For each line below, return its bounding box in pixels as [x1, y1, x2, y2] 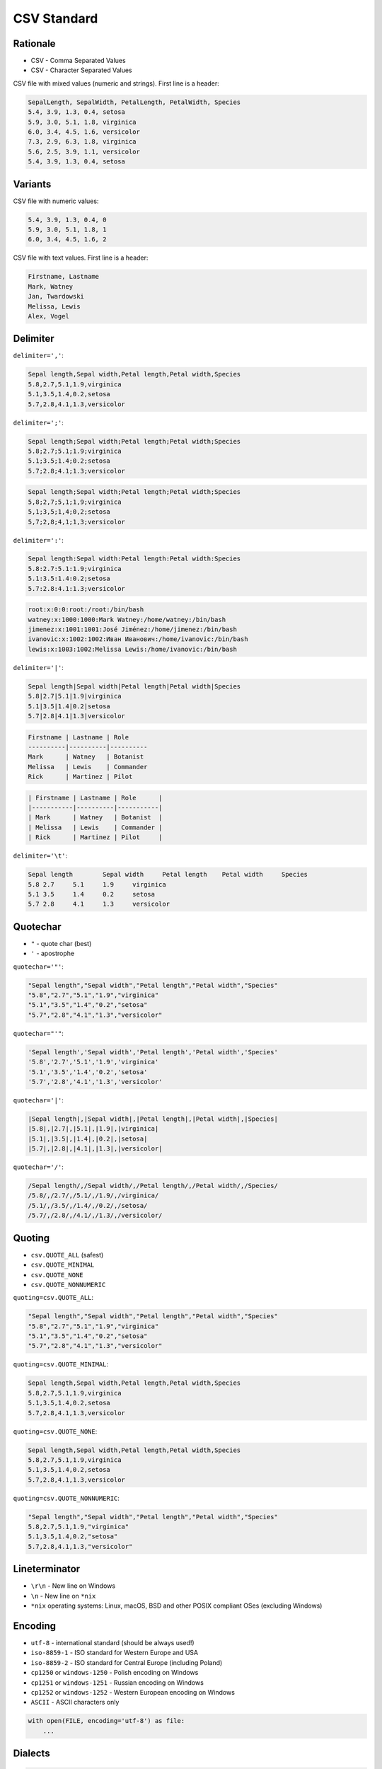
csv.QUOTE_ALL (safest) [30, 1250, 104, 1259]
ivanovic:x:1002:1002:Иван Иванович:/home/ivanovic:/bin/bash [28, 635, 248, 643]
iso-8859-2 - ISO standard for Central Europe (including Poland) [30, 1658, 223, 1666]
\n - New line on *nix [30, 1591, 96, 1600]
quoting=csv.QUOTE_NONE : [13, 1427, 98, 1436]
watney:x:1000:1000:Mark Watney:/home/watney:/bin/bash [28, 616, 226, 623]
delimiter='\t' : [13, 851, 68, 860]
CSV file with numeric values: [13, 197, 99, 205]
